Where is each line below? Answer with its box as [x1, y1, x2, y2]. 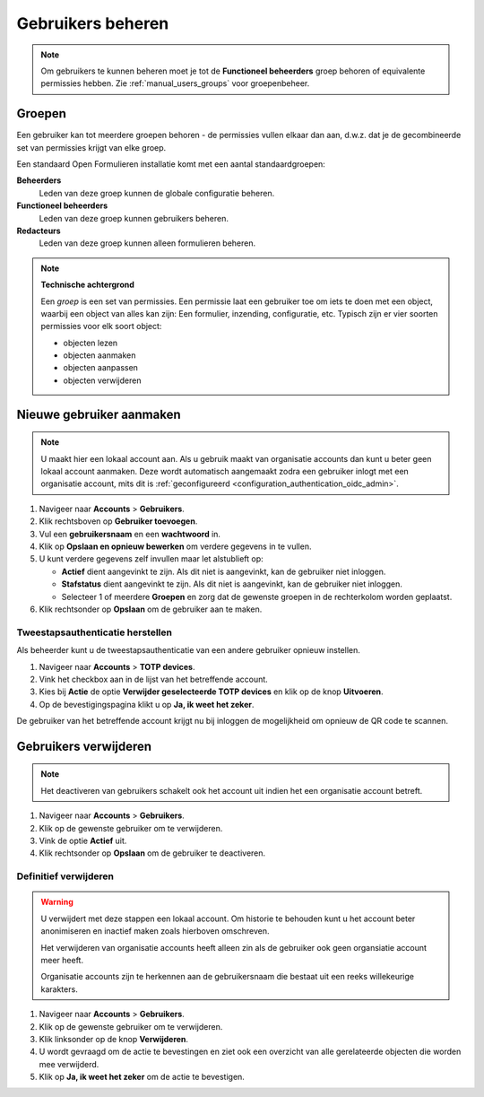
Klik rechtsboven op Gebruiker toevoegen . [39, 516, 198, 527]
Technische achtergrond [40, 279, 134, 291]
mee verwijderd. [39, 1058, 99, 1069]
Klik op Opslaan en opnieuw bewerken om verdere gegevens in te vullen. [39, 541, 312, 552]
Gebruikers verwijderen [16, 738, 152, 753]
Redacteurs [16, 225, 62, 236]
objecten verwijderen [63, 375, 142, 386]
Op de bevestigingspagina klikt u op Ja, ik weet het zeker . [39, 699, 255, 710]
